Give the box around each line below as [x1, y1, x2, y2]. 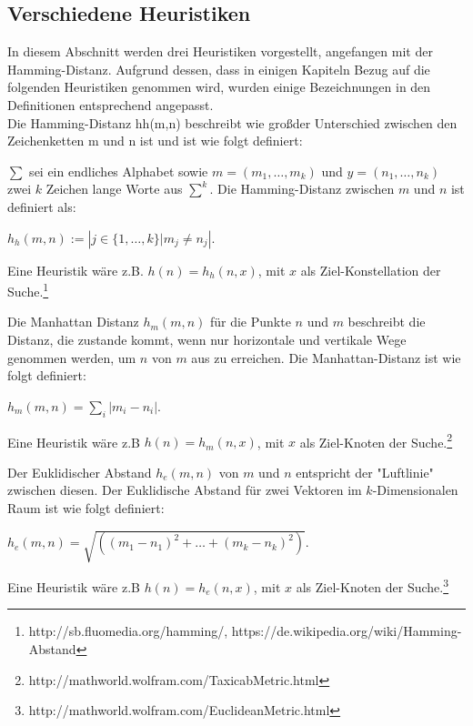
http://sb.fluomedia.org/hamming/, [28, 621, 228, 640]
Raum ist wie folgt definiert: [7, 499, 165, 517]
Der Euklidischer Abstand [7, 462, 152, 481]
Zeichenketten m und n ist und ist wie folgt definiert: [7, 131, 303, 150]
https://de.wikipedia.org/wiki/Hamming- [231, 621, 462, 640]
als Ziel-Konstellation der [300, 260, 441, 279]
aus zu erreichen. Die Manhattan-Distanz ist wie [191, 348, 461, 367]
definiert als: [7, 197, 76, 216]
